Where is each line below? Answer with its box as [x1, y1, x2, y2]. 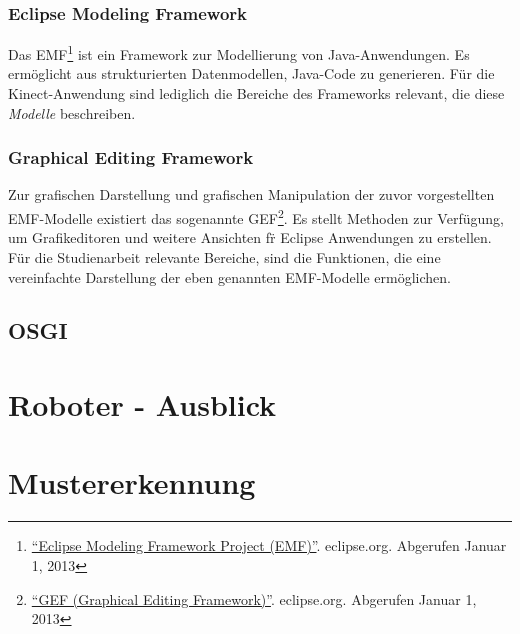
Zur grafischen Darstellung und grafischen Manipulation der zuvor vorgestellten [8, 184, 495, 205]
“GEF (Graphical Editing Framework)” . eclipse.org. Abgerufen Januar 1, [31, 588, 477, 609]
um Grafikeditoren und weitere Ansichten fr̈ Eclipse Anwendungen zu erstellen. [8, 227, 492, 248]
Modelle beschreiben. [8, 102, 136, 123]
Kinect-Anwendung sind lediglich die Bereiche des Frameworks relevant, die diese [8, 83, 505, 104]
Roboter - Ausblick [8, 384, 277, 425]
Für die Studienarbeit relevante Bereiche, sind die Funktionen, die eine [8, 246, 441, 267]
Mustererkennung [8, 462, 256, 503]
